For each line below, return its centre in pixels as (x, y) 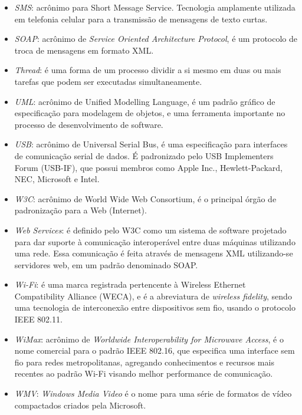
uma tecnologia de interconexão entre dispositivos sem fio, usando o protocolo (155, 307)
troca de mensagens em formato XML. (84, 50)
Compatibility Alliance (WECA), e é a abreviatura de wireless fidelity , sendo (153, 296)
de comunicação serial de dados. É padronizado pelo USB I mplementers (144, 155)
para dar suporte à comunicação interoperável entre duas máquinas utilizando (155, 241)
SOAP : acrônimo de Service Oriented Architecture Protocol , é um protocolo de (156, 39)
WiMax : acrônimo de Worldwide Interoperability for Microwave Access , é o (149, 339)
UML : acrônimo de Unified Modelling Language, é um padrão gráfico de (145, 101)
